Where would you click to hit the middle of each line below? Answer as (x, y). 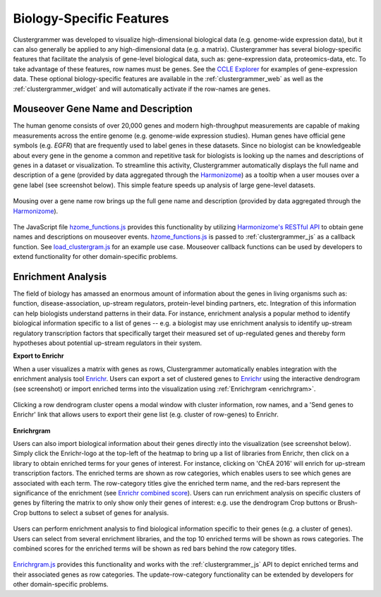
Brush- (347, 503)
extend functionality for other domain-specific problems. (95, 257)
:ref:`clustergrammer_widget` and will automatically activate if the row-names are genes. (142, 89)
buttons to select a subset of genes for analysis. (99, 512)
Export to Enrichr (38, 356)
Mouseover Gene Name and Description (103, 109)
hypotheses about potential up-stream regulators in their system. (108, 343)
